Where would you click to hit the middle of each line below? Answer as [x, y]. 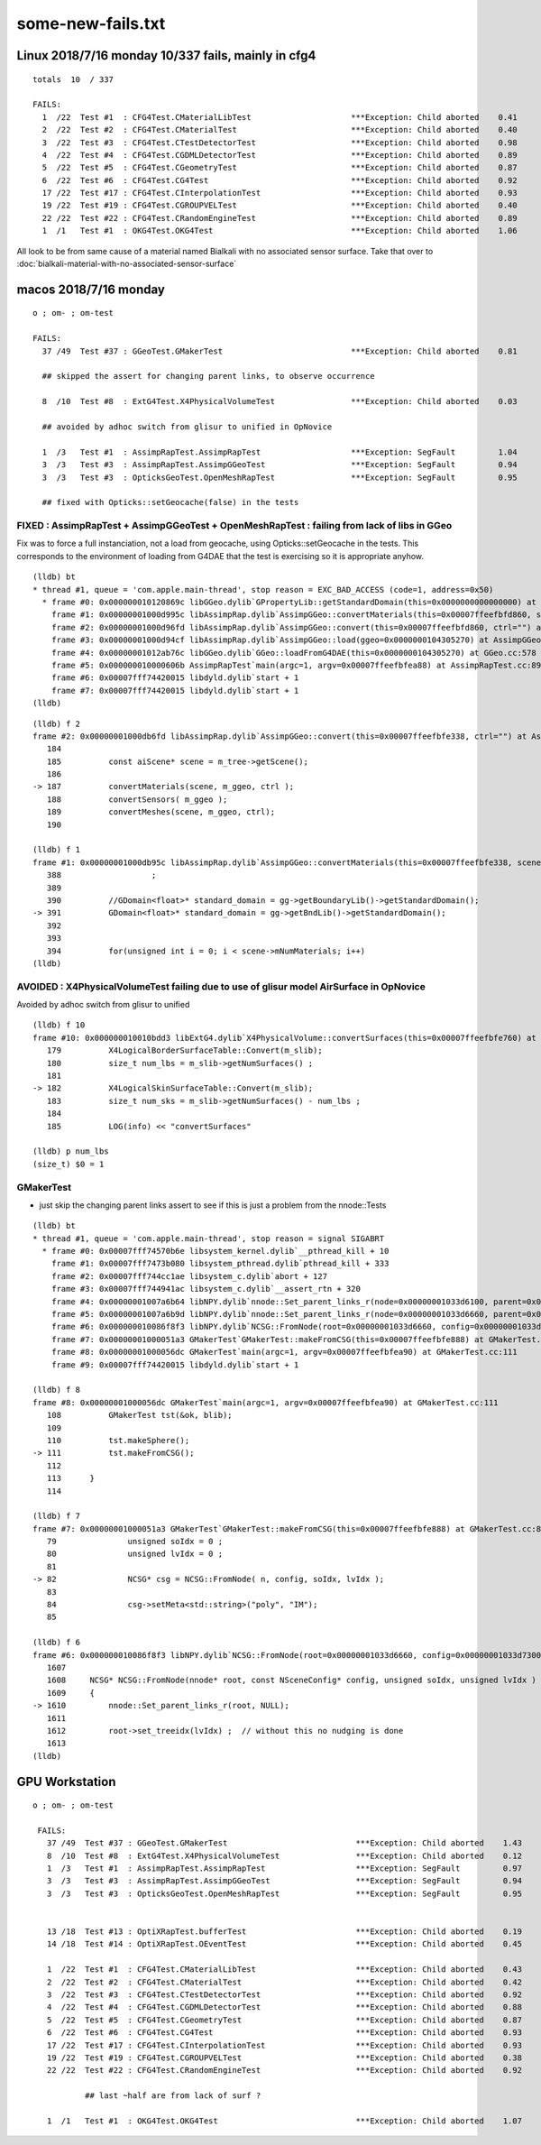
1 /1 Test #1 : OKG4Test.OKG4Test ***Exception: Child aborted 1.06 [280, 231]
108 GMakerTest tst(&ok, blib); [140, 1415]
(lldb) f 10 [59, 1025]
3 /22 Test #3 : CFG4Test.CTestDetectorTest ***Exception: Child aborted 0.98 [280, 143]
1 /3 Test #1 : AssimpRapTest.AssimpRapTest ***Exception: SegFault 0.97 [284, 1869]
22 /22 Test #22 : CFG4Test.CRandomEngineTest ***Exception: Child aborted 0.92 [284, 2071]
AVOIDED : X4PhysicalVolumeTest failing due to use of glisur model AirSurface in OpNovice [221, 986]
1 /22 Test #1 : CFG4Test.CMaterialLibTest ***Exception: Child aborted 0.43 [284, 1970]
